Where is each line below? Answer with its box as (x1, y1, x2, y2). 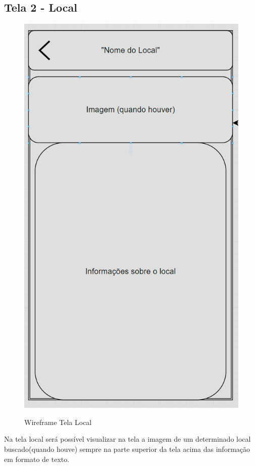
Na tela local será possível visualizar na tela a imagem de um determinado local (4, 434, 251, 444)
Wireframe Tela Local (24, 416, 92, 427)
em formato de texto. (4, 453, 70, 464)
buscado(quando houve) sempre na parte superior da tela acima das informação (4, 444, 250, 454)
